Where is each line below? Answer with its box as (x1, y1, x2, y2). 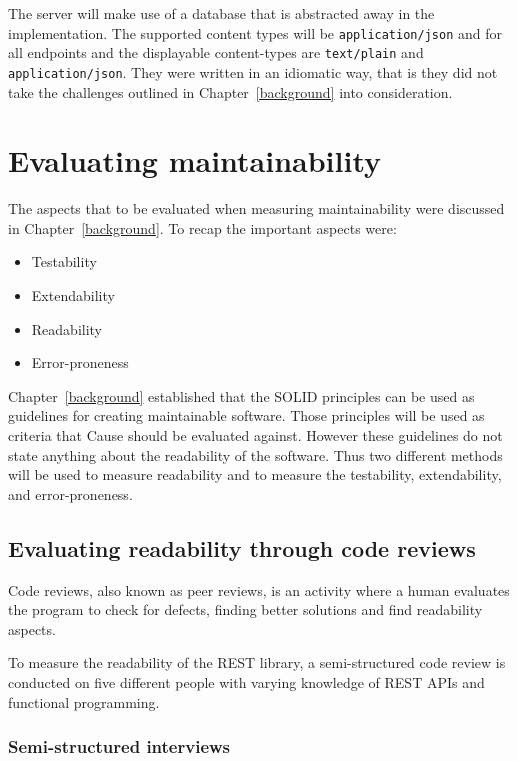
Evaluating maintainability (8, 140, 382, 181)
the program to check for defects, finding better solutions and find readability (8, 599, 483, 620)
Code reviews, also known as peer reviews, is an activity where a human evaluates (8, 579, 510, 600)
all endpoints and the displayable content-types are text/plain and (8, 42, 424, 63)
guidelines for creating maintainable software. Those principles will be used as (8, 405, 485, 426)
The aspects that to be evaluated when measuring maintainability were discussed (8, 198, 505, 219)
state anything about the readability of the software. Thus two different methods (8, 444, 503, 465)
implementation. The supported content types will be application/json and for (8, 22, 502, 43)
